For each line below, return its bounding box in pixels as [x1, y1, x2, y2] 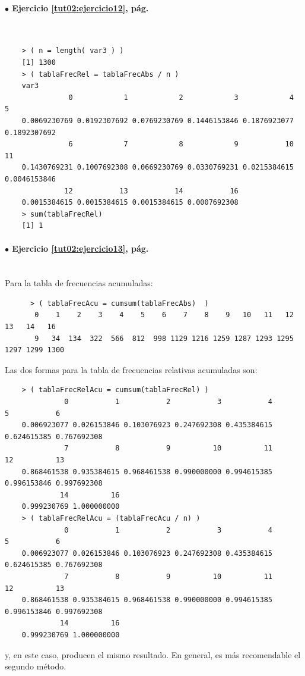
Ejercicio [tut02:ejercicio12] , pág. [12, 1, 149, 14]
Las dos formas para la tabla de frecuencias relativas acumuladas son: [5, 363, 258, 375]
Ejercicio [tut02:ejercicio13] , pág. [12, 242, 149, 255]
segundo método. [5, 660, 66, 672]
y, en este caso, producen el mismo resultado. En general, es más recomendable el [5, 648, 301, 661]
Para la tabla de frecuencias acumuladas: [5, 277, 153, 289]
